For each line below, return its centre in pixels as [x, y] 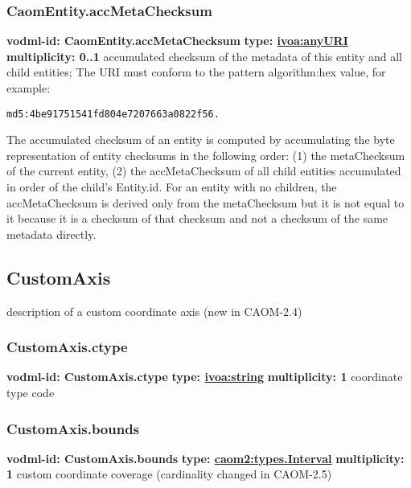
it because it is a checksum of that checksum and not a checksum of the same [197, 218]
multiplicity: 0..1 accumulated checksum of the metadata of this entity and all [204, 56]
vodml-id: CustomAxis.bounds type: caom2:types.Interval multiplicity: [205, 458]
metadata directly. [51, 234]
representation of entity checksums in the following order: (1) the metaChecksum [206, 155]
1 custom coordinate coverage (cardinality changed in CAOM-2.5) [169, 474]
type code [31, 393]
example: [29, 88]
